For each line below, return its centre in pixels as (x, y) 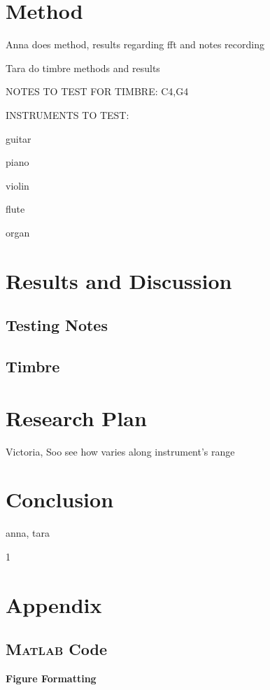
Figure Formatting (51, 678)
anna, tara (28, 533)
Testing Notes (57, 325)
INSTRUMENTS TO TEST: (67, 114)
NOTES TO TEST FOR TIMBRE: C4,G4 (97, 91)
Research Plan (76, 417)
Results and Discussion (119, 280)
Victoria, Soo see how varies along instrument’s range (120, 451)
